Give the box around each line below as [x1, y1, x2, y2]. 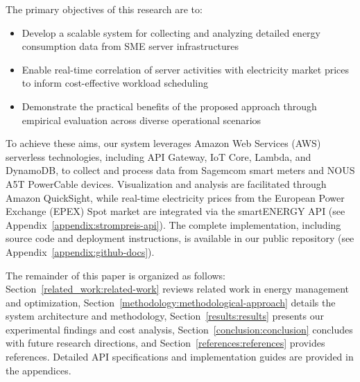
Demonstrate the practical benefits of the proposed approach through [22, 98, 317, 113]
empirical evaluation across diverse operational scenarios [22, 112, 262, 127]
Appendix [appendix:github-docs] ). [6, 244, 155, 259]
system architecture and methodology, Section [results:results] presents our [6, 309, 324, 323]
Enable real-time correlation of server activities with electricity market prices [22, 62, 350, 76]
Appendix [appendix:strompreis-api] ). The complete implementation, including [6, 217, 341, 232]
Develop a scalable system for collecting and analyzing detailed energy [22, 25, 321, 40]
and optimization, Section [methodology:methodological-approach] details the [6, 295, 336, 309]
